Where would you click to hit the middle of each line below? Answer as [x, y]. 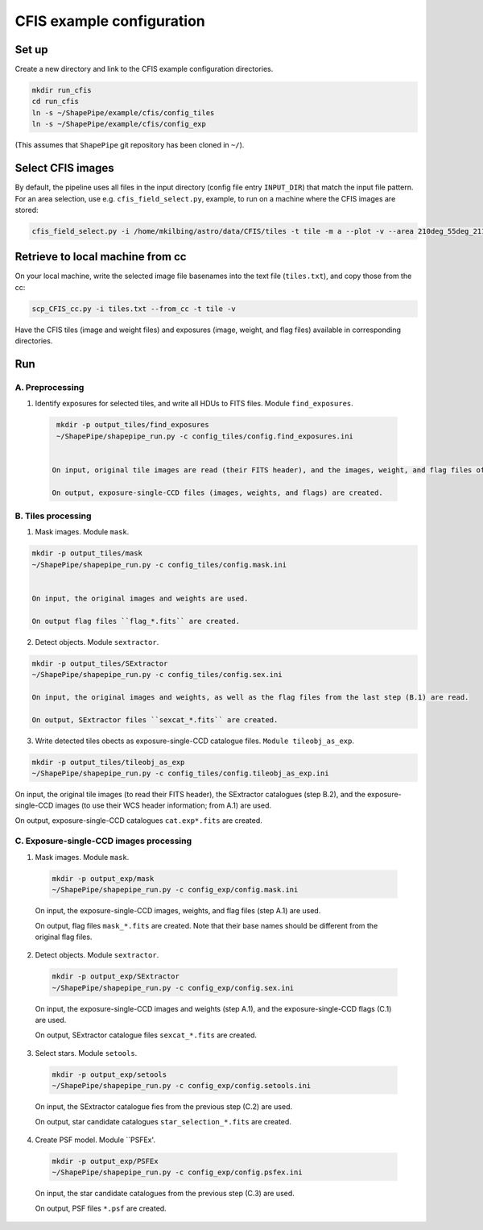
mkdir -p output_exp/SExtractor [116, 977]
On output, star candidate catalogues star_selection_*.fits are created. [163, 1121]
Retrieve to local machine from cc [101, 257]
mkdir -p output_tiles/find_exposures [133, 425]
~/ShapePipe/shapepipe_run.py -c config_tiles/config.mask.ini [159, 565]
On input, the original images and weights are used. [140, 598]
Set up [31, 50]
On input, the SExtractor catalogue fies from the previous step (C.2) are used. [164, 1107]
